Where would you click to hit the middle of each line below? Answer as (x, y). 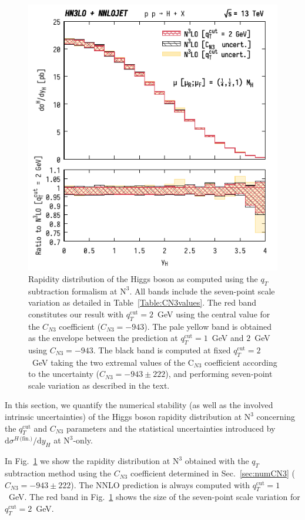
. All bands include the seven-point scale (202, 291)
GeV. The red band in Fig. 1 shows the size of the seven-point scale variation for (154, 497)
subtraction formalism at (73, 291)
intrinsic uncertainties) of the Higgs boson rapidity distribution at (123, 417)
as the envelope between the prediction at (103, 338)
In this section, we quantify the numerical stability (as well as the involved (139, 405)
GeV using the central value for (214, 314)
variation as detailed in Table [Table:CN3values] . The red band (142, 302)
